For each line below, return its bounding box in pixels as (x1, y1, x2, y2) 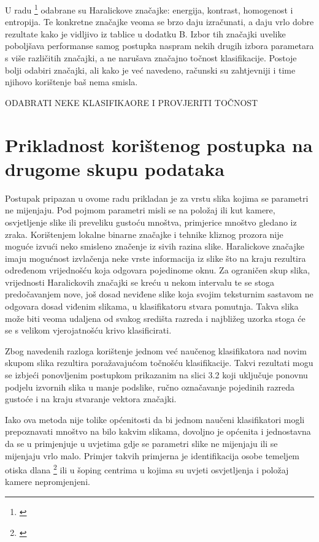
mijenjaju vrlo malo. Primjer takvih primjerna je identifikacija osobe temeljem (5, 449, 300, 462)
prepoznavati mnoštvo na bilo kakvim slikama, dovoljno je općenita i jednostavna (5, 425, 311, 438)
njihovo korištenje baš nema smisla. (5, 75, 138, 88)
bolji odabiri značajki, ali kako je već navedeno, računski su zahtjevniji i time (5, 63, 296, 76)
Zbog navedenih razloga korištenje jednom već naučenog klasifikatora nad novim (5, 344, 307, 357)
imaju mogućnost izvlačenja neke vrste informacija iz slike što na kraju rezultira (5, 251, 306, 264)
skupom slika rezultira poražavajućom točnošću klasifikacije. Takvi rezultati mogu (5, 356, 313, 369)
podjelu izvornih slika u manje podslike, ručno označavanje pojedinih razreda (5, 380, 295, 393)
